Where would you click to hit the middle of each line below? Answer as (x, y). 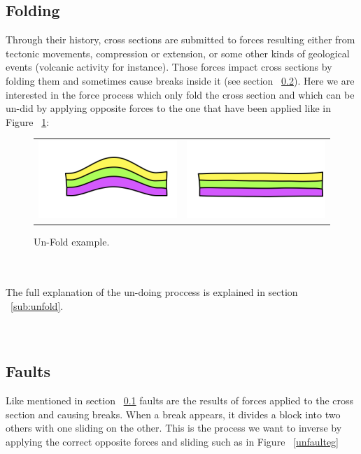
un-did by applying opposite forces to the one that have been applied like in (168, 108)
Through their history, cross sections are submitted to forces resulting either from (180, 40)
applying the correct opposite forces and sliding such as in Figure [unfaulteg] (172, 441)
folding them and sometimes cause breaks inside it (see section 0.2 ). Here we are (180, 80)
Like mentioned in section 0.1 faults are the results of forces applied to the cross (180, 400)
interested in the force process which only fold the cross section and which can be (180, 94)
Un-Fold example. (72, 241)
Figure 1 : (28, 121)
